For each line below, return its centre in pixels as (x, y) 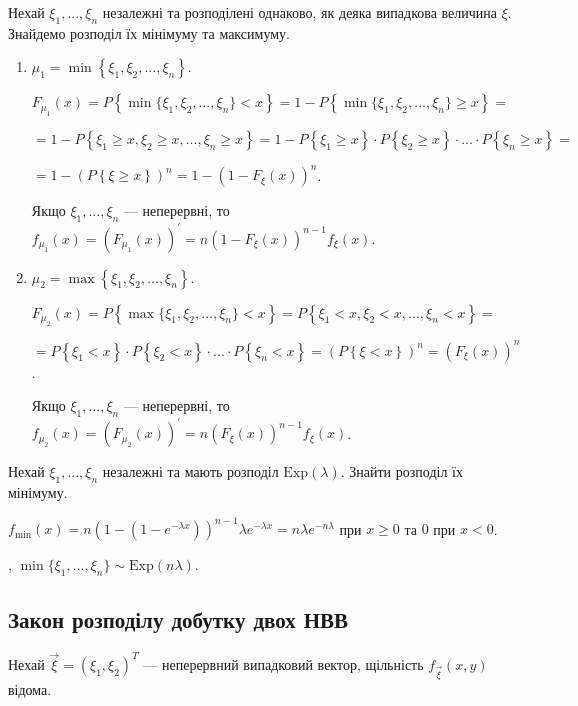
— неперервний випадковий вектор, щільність (283, 663)
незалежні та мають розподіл (190, 471)
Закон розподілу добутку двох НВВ (178, 619)
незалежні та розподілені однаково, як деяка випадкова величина (300, 12)
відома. (30, 688)
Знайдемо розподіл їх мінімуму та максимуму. (149, 32)
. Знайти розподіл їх (401, 471)
